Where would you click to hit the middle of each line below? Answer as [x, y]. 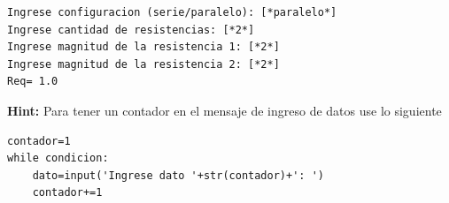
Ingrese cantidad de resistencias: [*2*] [131, 30]
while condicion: [58, 158]
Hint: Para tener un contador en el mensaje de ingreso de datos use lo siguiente [224, 110]
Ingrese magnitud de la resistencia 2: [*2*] [143, 64]
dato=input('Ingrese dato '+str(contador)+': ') [178, 175]
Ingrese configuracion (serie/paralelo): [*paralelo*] [172, 12]
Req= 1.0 [33, 82]
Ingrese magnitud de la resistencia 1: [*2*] [143, 47]
